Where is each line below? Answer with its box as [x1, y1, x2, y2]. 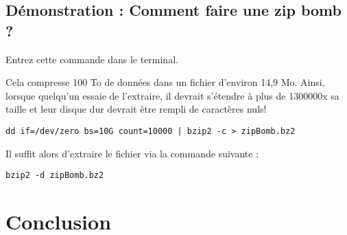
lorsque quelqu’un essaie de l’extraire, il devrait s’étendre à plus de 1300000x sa [5, 88, 339, 102]
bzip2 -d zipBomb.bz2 [5, 170, 104, 181]
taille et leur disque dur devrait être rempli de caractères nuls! [5, 102, 267, 116]
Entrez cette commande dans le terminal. [5, 52, 178, 66]
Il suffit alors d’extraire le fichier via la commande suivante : [5, 146, 259, 160]
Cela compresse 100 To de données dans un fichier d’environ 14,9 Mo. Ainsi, [5, 75, 325, 89]
